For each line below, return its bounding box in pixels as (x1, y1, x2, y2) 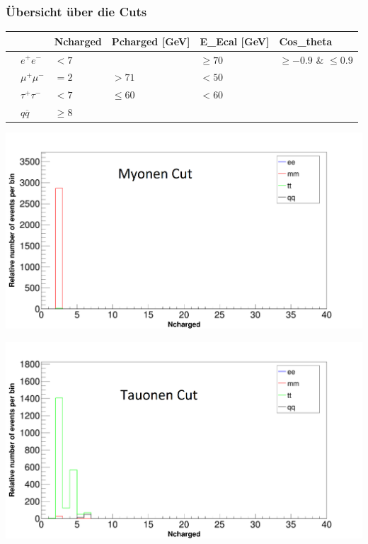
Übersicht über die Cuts (6, 2, 147, 20)
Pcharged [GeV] (111, 33, 190, 48)
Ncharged (54, 33, 102, 48)
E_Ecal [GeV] (200, 33, 270, 48)
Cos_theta (279, 33, 333, 48)
